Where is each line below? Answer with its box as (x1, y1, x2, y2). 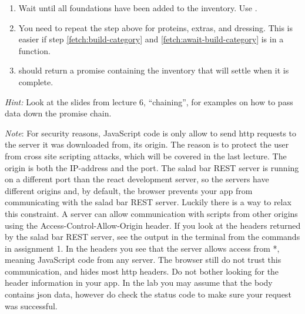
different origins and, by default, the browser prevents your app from (5, 184, 253, 196)
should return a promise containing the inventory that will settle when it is (18, 64, 289, 76)
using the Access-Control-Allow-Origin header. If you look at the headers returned (5, 219, 301, 231)
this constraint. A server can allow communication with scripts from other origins (5, 207, 298, 219)
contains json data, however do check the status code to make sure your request (5, 288, 291, 300)
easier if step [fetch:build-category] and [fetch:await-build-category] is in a (18, 33, 284, 45)
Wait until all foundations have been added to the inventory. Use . (18, 2, 257, 14)
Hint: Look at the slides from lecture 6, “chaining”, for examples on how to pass (5, 95, 293, 108)
